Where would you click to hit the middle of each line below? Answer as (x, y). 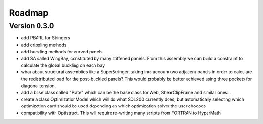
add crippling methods (44, 45)
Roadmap (29, 13)
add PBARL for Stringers (46, 38)
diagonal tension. (38, 86)
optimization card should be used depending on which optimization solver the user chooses (113, 106)
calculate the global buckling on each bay (63, 65)
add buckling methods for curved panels (62, 52)
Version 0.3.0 (31, 26)
